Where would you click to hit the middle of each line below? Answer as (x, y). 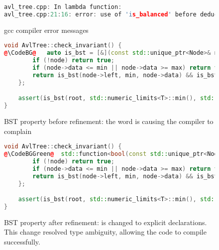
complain (18, 131)
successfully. (22, 242)
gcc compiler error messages (46, 30)
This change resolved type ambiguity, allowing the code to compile (105, 232)
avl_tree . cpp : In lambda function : (63, 7)
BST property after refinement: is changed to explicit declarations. (106, 222)
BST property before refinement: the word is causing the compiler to (109, 121)
